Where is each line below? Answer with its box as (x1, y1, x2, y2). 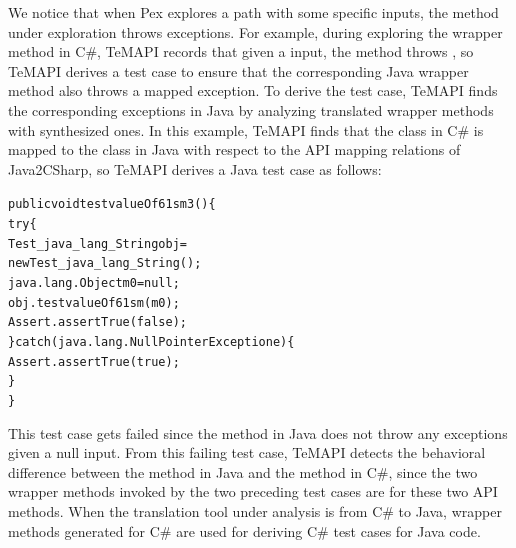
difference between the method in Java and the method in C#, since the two (8, 461, 478, 482)
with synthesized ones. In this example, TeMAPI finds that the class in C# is (8, 119, 484, 140)
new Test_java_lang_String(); (8, 256, 202, 271)
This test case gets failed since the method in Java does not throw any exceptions (8, 422, 508, 443)
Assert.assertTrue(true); (8, 354, 180, 369)
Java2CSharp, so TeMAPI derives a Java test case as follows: (8, 158, 382, 179)
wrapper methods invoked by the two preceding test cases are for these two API (8, 481, 498, 502)
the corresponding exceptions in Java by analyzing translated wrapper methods (8, 99, 494, 120)
